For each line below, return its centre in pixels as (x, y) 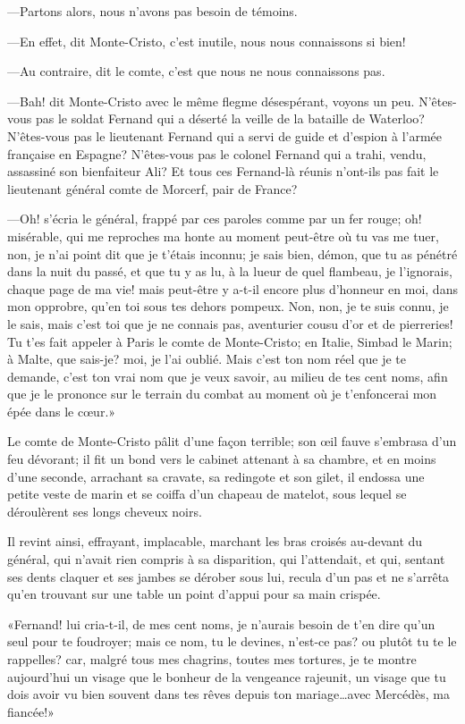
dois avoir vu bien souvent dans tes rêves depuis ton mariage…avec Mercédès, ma (228, 694)
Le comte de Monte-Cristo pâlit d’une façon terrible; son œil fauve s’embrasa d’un (232, 441)
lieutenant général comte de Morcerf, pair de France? (152, 188)
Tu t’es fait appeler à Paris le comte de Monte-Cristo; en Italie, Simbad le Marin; (230, 341)
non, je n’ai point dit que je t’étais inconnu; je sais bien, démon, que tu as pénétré (232, 253)
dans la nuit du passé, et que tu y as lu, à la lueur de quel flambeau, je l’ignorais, (230, 271)
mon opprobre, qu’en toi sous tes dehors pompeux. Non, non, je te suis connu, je (228, 306)
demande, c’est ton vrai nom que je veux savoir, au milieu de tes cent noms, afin (228, 376)
